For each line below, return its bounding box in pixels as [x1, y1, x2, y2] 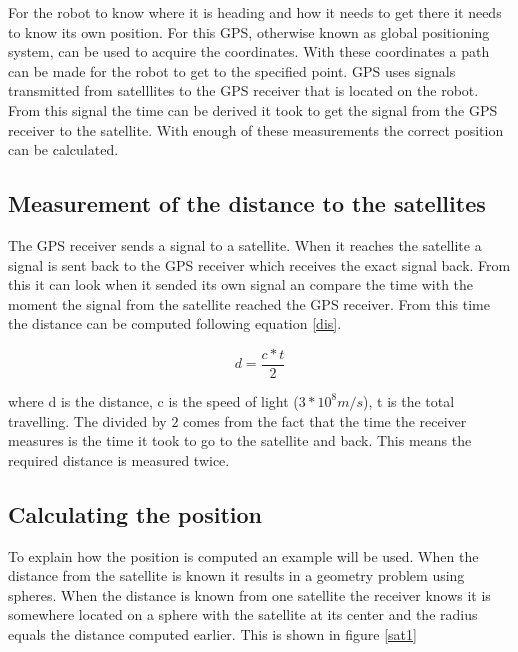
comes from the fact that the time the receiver [183, 410, 467, 431]
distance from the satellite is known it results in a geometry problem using [8, 565, 465, 586]
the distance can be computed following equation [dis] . [8, 313, 342, 334]
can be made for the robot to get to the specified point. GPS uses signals [8, 60, 456, 81]
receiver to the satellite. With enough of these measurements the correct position [8, 119, 504, 140]
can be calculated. [8, 139, 119, 160]
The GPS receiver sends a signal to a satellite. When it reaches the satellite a [8, 234, 482, 255]
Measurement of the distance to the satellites [8, 188, 486, 219]
